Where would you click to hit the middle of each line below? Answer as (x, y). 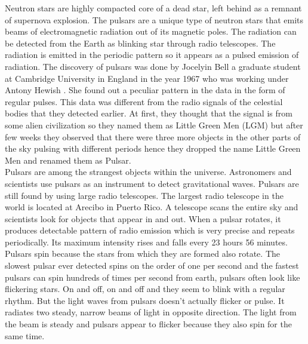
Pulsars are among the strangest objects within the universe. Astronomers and (148, 172)
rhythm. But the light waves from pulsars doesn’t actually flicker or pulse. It (145, 300)
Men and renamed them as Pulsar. (68, 160)
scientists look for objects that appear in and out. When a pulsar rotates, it (143, 218)
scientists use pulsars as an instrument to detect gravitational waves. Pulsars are (152, 183)
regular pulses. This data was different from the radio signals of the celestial (144, 101)
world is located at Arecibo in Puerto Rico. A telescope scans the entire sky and (152, 207)
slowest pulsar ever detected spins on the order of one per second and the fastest (152, 265)
